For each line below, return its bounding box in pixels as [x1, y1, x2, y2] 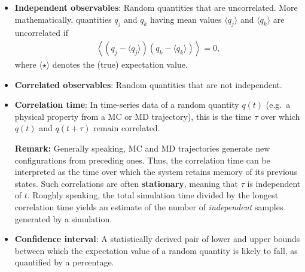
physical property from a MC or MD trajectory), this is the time [14, 110, 252, 122]
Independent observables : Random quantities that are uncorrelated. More [14, 1, 298, 13]
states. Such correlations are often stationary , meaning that [14, 177, 239, 189]
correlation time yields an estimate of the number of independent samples [14, 200, 283, 213]
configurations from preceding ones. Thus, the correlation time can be [14, 153, 270, 166]
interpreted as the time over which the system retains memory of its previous [14, 165, 298, 178]
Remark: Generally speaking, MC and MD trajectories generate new [14, 141, 270, 154]
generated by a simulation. [14, 212, 112, 225]
